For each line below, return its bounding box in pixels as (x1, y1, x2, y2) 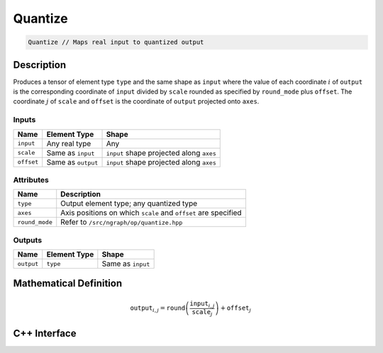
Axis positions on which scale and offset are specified (60, 208, 242, 218)
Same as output (46, 157, 99, 167)
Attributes (13, 174, 49, 184)
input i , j (189, 299, 216, 309)
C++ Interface (13, 327, 77, 340)
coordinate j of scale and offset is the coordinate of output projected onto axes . (13, 97, 260, 106)
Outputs (13, 235, 43, 245)
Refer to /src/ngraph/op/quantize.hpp (60, 217, 183, 227)
